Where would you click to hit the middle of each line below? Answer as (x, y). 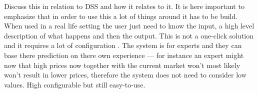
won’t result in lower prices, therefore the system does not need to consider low (125, 75)
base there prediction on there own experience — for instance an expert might (124, 55)
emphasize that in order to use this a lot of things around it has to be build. (121, 16)
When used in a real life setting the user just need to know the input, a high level (129, 26)
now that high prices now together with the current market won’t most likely (122, 65)
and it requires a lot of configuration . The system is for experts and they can (123, 45)
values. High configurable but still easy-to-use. (75, 84)
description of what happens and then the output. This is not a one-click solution (129, 35)
